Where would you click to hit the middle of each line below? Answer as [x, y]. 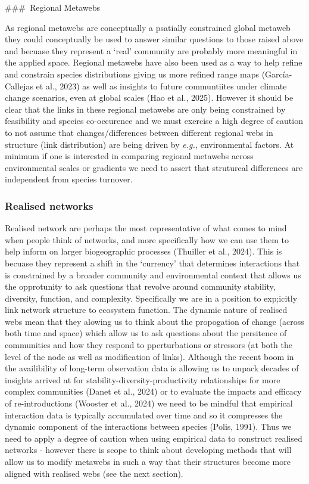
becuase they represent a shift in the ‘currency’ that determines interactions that [152, 263]
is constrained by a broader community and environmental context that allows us [153, 274]
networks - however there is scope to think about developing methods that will [148, 450]
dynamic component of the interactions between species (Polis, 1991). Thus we [148, 426]
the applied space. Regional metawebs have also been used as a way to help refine [154, 62]
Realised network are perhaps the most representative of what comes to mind [146, 228]
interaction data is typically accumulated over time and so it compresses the [144, 415]
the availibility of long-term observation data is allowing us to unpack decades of [152, 368]
